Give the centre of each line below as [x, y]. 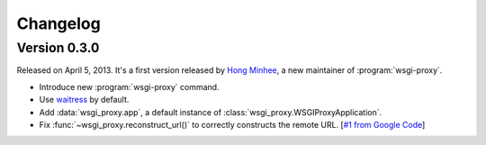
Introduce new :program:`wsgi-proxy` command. [129, 86]
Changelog [58, 23]
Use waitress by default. [84, 100]
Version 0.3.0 [58, 48]
